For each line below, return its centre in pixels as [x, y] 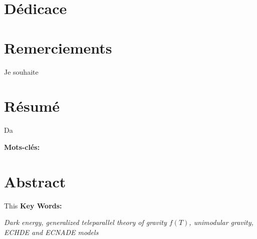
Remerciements [58, 47]
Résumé [32, 106]
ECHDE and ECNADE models [51, 232]
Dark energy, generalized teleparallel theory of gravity [85, 222]
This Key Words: [33, 205]
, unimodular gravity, [221, 222]
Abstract [35, 181]
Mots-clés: [22, 147]
